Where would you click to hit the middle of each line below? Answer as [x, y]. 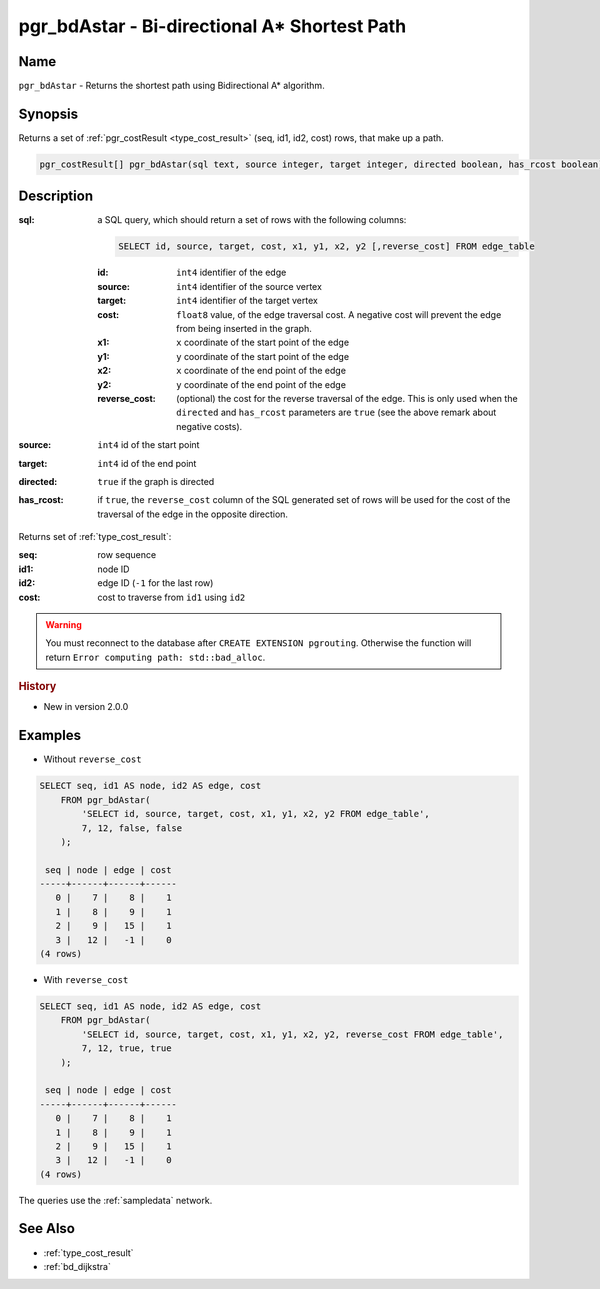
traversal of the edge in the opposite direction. [193, 514]
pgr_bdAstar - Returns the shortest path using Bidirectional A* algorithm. [171, 86]
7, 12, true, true [126, 1048]
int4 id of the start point [148, 445]
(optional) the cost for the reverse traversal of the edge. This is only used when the [347, 398]
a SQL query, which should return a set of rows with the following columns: [252, 220]
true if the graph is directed [156, 481]
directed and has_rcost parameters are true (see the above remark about [336, 412]
